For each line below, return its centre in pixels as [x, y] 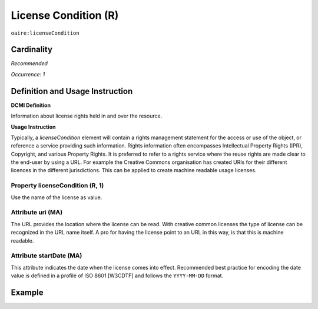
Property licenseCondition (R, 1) [57, 186]
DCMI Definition [31, 105]
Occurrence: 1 [28, 74]
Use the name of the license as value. [57, 197]
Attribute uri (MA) [37, 213]
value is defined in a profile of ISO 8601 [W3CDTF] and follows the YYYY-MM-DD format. [117, 276]
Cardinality [32, 50]
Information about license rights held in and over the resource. [87, 116]
